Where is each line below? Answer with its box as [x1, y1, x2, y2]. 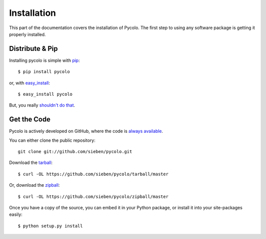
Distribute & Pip [9, 44, 58, 53]
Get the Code [9, 115, 51, 123]
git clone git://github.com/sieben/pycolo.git [18, 149, 133, 155]
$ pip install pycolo [18, 69, 70, 75]
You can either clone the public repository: [9, 137, 96, 143]
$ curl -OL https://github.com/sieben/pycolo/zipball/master [18, 194, 168, 199]
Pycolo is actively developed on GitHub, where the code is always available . [9, 128, 164, 134]
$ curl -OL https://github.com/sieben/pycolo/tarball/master [18, 171, 168, 177]
